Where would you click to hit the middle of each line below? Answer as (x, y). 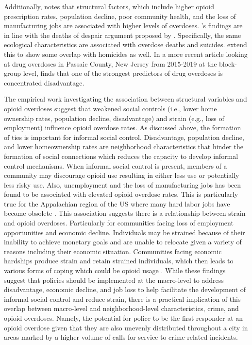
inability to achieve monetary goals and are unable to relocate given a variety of (123, 242)
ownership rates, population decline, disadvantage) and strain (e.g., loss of (114, 118)
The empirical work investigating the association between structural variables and (126, 99)
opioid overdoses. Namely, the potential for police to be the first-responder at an (124, 318)
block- (228, 63)
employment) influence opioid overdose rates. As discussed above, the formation (123, 128)
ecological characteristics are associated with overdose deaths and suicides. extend (126, 44)
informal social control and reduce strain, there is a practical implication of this (122, 299)
